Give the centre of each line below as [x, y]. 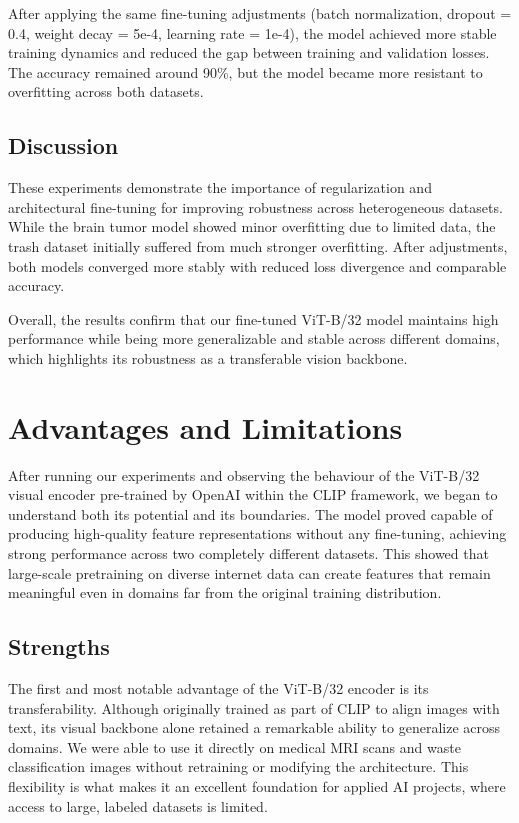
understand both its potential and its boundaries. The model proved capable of [250, 513]
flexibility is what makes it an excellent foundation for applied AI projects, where [257, 785]
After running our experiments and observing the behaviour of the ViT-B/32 [244, 474]
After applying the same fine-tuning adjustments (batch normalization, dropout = [260, 13]
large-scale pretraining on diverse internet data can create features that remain [249, 572]
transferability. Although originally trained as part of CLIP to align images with [254, 707]
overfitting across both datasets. [106, 91]
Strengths [59, 646]
